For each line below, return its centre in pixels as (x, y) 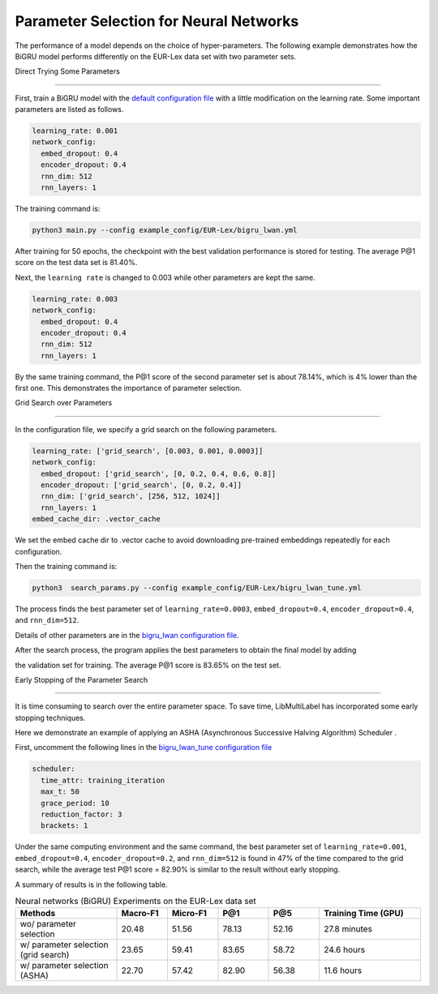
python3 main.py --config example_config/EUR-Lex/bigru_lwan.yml (165, 230)
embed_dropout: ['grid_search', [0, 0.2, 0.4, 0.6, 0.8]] (159, 473)
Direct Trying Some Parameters (68, 71)
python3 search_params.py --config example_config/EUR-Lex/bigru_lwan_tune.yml (197, 587)
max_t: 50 (60, 792)
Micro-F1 (189, 914)
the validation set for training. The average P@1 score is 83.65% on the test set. (148, 665)
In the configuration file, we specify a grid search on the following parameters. (146, 429)
